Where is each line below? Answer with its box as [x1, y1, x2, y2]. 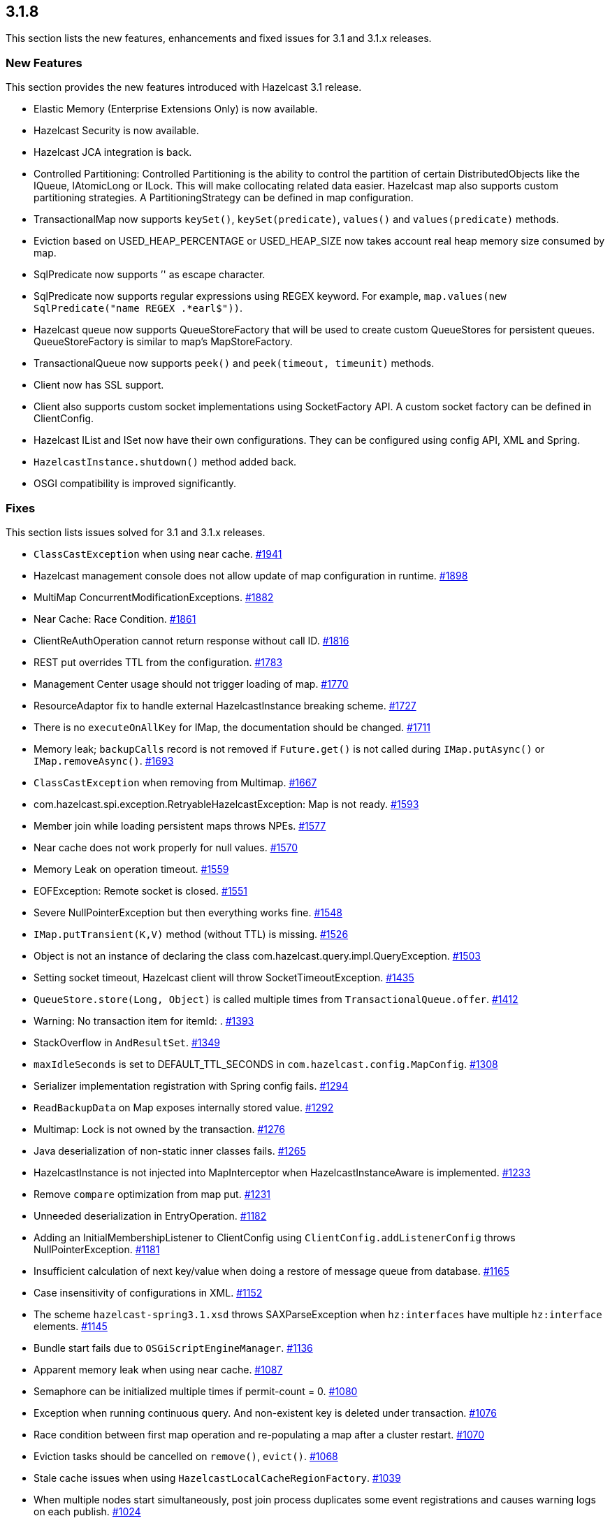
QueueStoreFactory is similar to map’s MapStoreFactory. [34, 335, 293, 348]
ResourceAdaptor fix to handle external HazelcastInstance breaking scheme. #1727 [34, 699, 416, 712]
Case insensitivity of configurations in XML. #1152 [34, 1286, 263, 1299]
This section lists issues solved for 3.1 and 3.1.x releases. [6, 526, 266, 538]
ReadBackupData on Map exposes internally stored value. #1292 [34, 1101, 334, 1113]
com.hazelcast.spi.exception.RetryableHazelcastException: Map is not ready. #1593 [34, 797, 419, 810]
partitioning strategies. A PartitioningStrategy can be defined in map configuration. [34, 192, 414, 204]
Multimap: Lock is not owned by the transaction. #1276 [34, 1123, 285, 1135]
